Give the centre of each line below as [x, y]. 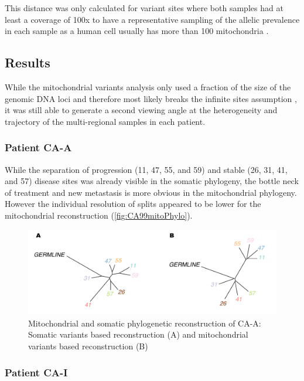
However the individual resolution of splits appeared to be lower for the [133, 204]
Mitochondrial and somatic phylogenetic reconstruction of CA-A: [145, 323]
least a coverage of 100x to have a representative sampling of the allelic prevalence [152, 19]
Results [28, 62]
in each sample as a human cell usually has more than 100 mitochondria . [137, 31]
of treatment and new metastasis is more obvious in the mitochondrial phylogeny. [151, 192]
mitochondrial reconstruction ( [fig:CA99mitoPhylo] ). [99, 215]
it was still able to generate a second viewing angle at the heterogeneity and [141, 110]
